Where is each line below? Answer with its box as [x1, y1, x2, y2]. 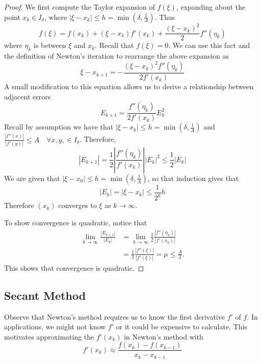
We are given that [4, 172, 60, 183]
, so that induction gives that [147, 172, 239, 183]
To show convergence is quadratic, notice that [4, 217, 147, 227]
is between [34, 40, 66, 50]
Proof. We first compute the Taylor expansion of [4, 2, 155, 12]
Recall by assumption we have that [4, 121, 114, 132]
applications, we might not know [4, 321, 106, 332]
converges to [58, 200, 97, 211]
